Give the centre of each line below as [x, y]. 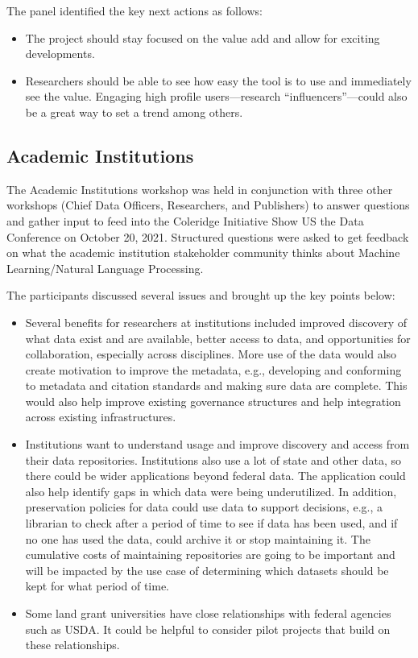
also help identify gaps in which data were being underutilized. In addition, [211, 491]
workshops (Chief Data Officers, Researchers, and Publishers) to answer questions [208, 205]
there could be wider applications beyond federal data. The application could [215, 476]
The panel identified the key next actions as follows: [135, 10]
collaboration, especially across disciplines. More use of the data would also [211, 354]
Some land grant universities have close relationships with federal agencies [208, 613]
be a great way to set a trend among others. [134, 112]
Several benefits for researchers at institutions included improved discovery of [216, 322]
